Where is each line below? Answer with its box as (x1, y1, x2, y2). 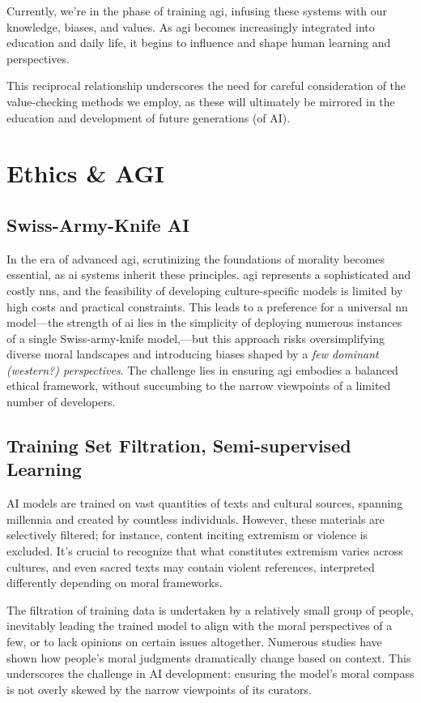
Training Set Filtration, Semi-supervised (6, 433, 351, 458)
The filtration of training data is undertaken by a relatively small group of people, (6, 601, 414, 618)
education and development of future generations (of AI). (6, 109, 291, 126)
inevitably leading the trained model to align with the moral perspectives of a (6, 617, 393, 634)
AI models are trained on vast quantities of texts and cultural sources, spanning (6, 495, 403, 512)
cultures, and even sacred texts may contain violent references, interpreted (6, 558, 375, 575)
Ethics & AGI (6, 156, 164, 190)
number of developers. (6, 393, 116, 410)
